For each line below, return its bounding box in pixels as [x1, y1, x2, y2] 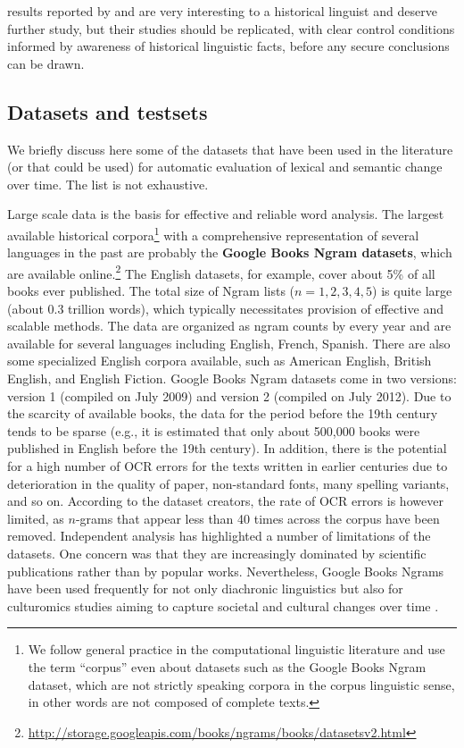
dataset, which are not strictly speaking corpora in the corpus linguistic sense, [28, 675, 455, 693]
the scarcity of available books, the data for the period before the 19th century [7, 404, 438, 423]
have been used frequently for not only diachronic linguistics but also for [7, 579, 403, 598]
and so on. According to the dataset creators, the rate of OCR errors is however [7, 492, 443, 510]
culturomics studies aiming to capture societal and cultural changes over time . [7, 596, 439, 615]
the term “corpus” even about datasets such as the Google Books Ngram [28, 657, 427, 676]
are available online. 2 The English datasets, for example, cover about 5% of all [7, 261, 435, 282]
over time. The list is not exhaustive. [7, 174, 209, 193]
